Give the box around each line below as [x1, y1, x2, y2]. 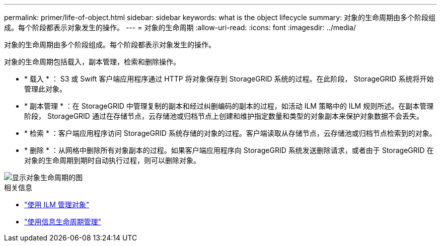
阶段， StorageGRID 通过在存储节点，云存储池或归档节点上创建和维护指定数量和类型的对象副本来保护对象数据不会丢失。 [24, 112, 423, 120]
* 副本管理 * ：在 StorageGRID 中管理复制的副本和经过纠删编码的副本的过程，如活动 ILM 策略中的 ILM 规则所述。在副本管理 [24, 102, 434, 110]
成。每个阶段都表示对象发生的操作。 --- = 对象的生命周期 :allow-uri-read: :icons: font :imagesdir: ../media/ [4, 23, 356, 32]
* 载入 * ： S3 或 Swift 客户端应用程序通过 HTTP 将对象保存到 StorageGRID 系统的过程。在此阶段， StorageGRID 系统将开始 [24, 74, 434, 83]
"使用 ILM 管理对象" [24, 200, 90, 209]
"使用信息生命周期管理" [24, 217, 102, 226]
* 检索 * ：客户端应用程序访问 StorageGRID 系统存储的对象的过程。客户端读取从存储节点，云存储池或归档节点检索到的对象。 [24, 129, 436, 137]
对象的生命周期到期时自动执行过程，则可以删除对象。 [24, 156, 200, 165]
